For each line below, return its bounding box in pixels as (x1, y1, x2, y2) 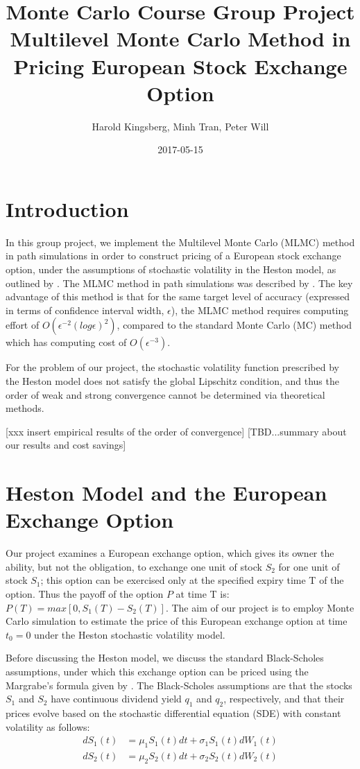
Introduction (6, 194, 129, 223)
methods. (6, 401, 44, 415)
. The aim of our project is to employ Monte (165, 600, 354, 614)
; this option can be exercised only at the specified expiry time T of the (40, 573, 344, 587)
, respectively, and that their (223, 691, 345, 706)
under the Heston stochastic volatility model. (34, 627, 225, 641)
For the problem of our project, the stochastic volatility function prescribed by (6, 360, 339, 374)
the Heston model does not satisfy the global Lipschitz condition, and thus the (6, 373, 339, 388)
